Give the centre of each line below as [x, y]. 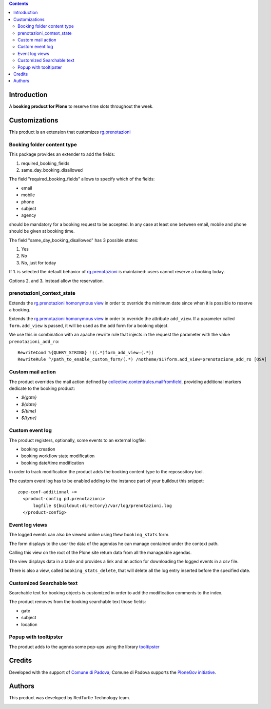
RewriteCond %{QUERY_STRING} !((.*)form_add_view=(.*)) [86, 352]
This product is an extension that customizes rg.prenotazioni [70, 132]
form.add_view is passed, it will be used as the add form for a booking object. [89, 325]
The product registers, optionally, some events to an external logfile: [77, 440]
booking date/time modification [53, 463]
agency [29, 215]
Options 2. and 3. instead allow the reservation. [57, 281]
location [29, 624]
